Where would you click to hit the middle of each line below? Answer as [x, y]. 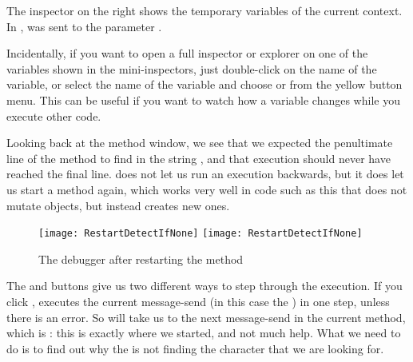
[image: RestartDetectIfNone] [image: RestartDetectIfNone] [201, 234]
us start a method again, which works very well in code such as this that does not [207, 189]
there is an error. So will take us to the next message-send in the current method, [206, 317]
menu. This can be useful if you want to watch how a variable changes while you [203, 99]
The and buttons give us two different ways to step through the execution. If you [205, 286]
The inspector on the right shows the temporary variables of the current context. [205, 10]
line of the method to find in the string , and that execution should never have [199, 158]
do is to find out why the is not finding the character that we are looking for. [195, 348]
